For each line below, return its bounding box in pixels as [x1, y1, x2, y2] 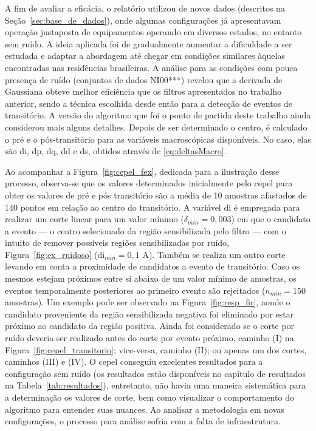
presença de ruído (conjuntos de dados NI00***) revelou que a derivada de [5, 73, 283, 86]
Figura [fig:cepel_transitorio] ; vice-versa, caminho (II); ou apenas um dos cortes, [5, 343, 307, 356]
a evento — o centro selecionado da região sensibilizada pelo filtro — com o [5, 224, 286, 237]
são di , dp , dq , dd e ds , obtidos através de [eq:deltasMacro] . [5, 144, 227, 157]
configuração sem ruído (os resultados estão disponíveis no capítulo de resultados [5, 367, 306, 379]
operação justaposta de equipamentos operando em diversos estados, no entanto [5, 25, 302, 38]
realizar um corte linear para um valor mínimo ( [5, 212, 184, 225]
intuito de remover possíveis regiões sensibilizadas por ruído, [5, 236, 230, 249]
